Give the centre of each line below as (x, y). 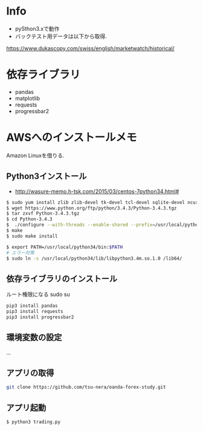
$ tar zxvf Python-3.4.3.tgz (43, 214)
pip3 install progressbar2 (40, 317)
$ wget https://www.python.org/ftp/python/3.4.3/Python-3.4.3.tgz (92, 208)
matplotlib (27, 98)
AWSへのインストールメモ (72, 138)
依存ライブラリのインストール (62, 279)
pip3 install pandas (32, 306)
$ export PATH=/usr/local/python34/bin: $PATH (64, 247)
